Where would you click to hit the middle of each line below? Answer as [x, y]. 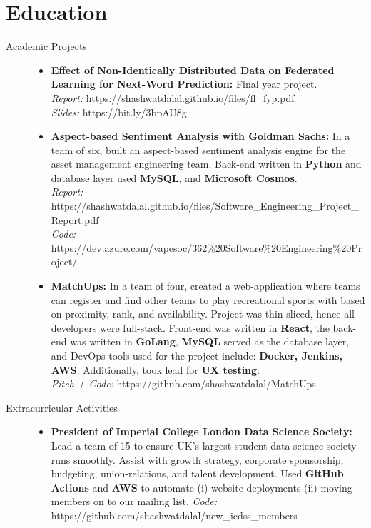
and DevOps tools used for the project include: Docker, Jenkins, [197, 355]
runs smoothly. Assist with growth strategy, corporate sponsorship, [197, 459]
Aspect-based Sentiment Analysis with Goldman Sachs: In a [200, 136]
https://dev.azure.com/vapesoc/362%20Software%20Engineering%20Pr [207, 247]
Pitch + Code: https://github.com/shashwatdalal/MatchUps [183, 384]
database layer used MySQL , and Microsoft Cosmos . [174, 177]
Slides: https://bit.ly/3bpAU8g [119, 112]
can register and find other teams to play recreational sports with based [208, 299]
